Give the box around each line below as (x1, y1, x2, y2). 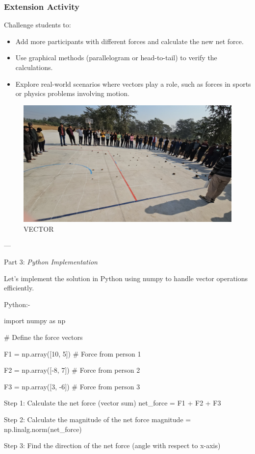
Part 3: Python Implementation (4, 257, 98, 267)
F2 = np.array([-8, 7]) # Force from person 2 (4, 365, 140, 375)
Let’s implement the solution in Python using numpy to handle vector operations (4, 273, 248, 283)
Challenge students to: (4, 20, 71, 30)
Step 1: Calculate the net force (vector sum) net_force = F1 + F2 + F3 (4, 398, 221, 408)
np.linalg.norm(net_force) (4, 424, 82, 434)
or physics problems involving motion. (15, 88, 129, 98)
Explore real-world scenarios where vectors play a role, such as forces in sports (15, 78, 251, 89)
